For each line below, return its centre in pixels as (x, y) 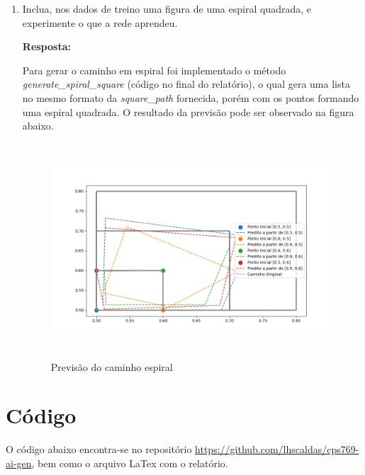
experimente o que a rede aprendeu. (100, 22)
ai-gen (19, 463)
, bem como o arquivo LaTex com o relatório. (130, 463)
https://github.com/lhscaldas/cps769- (277, 449)
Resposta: (46, 46)
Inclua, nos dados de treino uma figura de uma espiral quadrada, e (167, 8)
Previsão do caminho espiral (112, 366)
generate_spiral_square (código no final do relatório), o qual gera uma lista (186, 84)
